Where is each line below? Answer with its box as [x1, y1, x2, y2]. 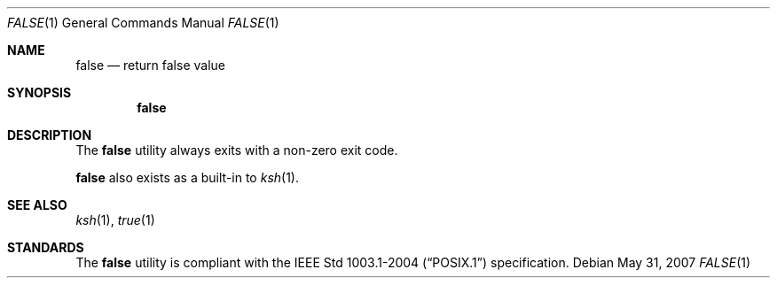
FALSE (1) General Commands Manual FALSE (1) [7, 15, 279, 30]
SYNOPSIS [7, 85, 72, 100]
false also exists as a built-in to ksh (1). [75, 170, 300, 185]
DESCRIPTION [7, 127, 92, 142]
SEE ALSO [7, 197, 67, 212]
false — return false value [75, 58, 225, 73]
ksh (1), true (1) [75, 212, 155, 227]
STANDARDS [7, 240, 84, 255]
